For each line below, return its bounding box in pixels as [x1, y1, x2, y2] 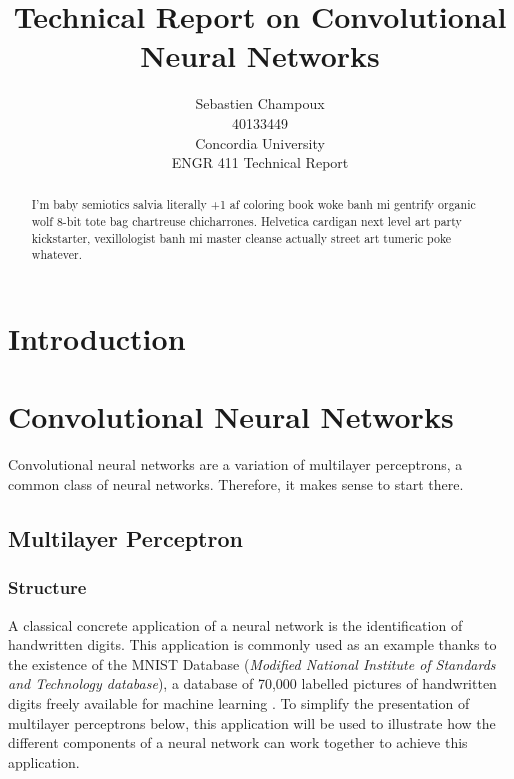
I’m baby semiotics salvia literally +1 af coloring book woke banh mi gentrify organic [31, 196, 476, 213]
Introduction [8, 318, 186, 359]
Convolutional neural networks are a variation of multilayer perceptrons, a [8, 454, 463, 475]
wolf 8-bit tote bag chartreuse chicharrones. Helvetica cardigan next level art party [31, 213, 462, 230]
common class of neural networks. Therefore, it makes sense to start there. [8, 474, 464, 495]
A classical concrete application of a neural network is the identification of [8, 614, 463, 635]
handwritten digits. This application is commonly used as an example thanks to [8, 634, 497, 655]
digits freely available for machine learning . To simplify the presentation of [8, 692, 470, 713]
